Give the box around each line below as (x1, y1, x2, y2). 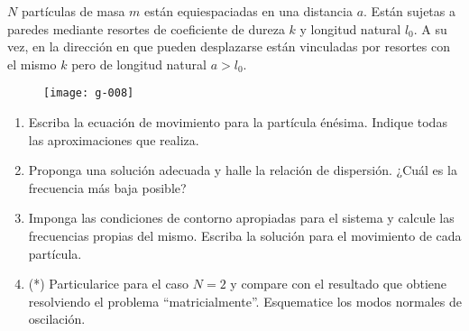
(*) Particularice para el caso (28, 274, 189, 293)
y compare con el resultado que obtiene (230, 274, 447, 293)
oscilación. (28, 309, 86, 328)
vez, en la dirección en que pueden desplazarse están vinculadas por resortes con (7, 37, 451, 56)
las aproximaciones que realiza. (28, 130, 199, 149)
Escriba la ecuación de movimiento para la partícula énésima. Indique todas (28, 113, 447, 132)
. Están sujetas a (363, 2, 455, 20)
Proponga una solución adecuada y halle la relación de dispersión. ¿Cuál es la (28, 161, 457, 179)
